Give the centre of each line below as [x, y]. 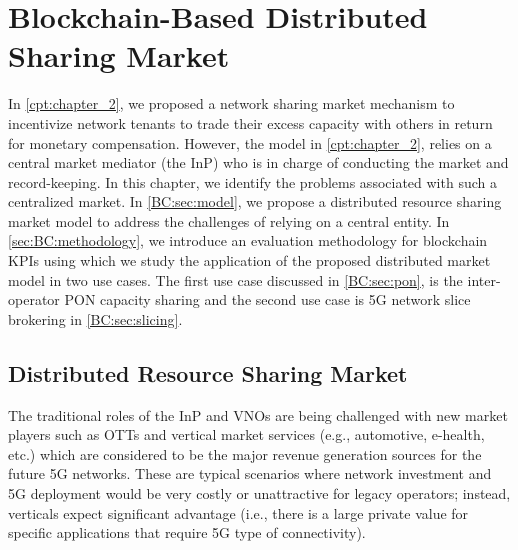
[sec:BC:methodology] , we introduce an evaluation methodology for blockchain [248, 240]
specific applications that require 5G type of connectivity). [187, 532]
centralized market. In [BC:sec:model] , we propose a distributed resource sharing [255, 201]
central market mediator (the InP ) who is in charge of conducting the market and [258, 162]
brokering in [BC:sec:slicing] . [95, 318]
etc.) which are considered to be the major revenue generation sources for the [245, 453]
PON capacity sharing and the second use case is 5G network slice [267, 299]
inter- [484, 279]
